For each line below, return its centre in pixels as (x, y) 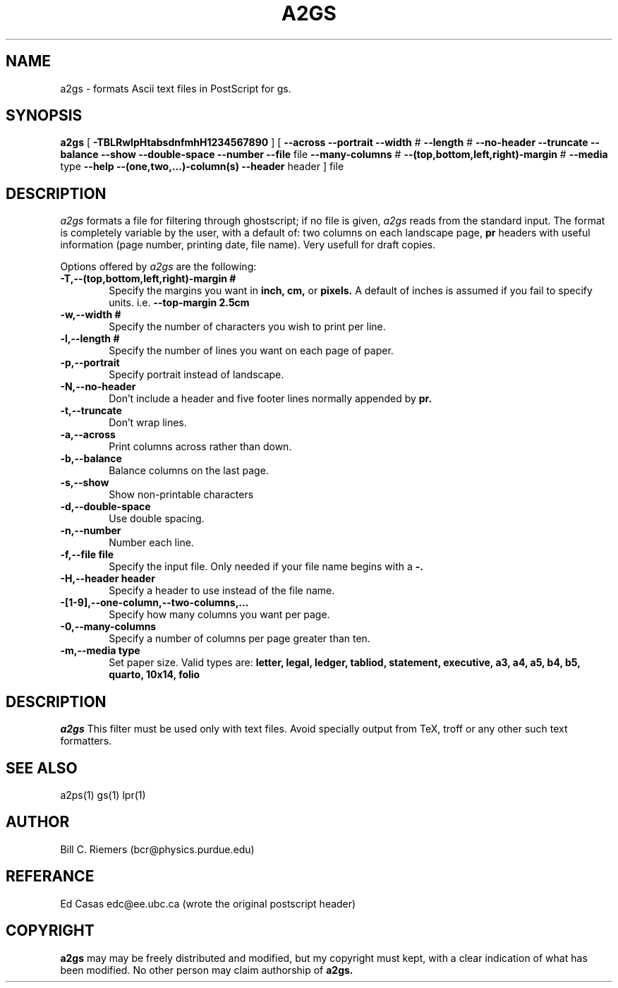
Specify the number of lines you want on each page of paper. (251, 351)
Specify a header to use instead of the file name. (222, 591)
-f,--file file (87, 555)
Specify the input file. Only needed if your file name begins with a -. (266, 567)
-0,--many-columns (108, 627)
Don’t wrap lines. (148, 423)
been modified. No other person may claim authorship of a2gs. (207, 970)
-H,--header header (108, 579)
